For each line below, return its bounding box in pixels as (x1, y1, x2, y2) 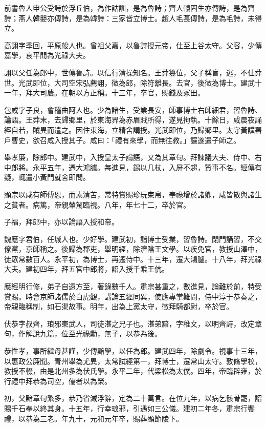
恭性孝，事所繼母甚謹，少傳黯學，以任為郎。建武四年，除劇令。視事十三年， (4, 345, 262, 356)
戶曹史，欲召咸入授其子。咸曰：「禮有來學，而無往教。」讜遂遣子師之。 (4, 134, 240, 145)
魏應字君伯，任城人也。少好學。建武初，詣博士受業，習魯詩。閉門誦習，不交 (4, 233, 262, 244)
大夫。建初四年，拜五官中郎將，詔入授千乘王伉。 (4, 263, 169, 274)
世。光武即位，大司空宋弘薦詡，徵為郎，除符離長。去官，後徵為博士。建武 (4, 77, 255, 88)
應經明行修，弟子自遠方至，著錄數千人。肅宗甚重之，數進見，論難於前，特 (4, 281, 255, 292)
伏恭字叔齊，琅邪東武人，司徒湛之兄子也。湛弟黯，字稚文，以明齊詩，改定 (4, 318, 255, 329)
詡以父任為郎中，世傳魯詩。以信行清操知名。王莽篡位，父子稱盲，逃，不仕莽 (4, 67, 262, 77)
